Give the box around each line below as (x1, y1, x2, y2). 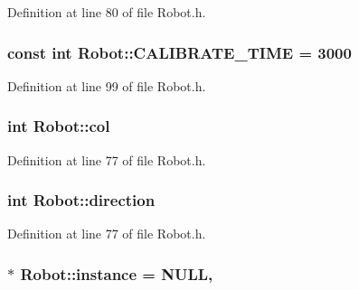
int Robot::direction (7, 189, 156, 211)
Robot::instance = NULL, (20, 262, 213, 285)
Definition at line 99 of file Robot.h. (7, 76, 206, 95)
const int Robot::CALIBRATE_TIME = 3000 (7, 41, 352, 63)
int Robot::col (7, 115, 110, 137)
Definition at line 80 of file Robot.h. (7, 3, 206, 21)
